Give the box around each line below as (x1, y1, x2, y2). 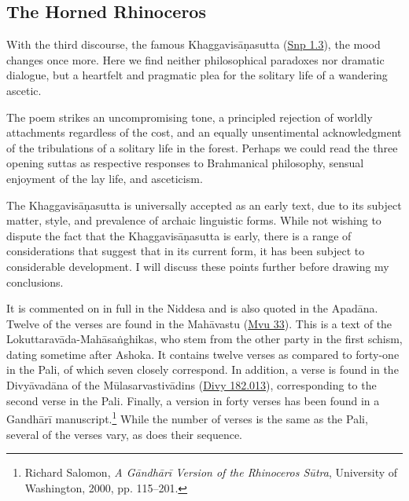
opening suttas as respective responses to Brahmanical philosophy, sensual (6, 155, 364, 171)
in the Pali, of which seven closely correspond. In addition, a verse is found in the (6, 361, 399, 378)
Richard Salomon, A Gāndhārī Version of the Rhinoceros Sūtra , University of (24, 464, 398, 481)
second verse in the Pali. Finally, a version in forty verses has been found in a (6, 392, 380, 408)
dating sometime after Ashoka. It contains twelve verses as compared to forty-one (6, 346, 400, 362)
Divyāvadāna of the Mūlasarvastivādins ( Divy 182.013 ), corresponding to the (6, 377, 377, 393)
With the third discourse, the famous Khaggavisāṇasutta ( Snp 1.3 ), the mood (6, 36, 381, 53)
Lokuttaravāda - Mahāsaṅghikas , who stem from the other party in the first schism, (6, 331, 403, 347)
